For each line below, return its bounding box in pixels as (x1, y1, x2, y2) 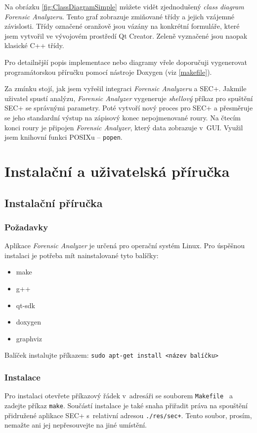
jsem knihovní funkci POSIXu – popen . (4, 132, 123, 142)
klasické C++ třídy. (4, 40, 64, 51)
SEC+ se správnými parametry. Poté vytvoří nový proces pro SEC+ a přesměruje (4, 103, 253, 113)
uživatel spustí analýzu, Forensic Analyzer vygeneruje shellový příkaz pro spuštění (4, 93, 253, 103)
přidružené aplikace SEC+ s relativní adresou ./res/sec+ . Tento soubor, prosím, (4, 410, 252, 420)
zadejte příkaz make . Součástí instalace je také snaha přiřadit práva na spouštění (4, 400, 248, 410)
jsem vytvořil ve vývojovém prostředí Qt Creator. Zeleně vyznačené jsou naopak (4, 30, 248, 41)
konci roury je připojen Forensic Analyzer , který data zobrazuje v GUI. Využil (4, 122, 243, 132)
